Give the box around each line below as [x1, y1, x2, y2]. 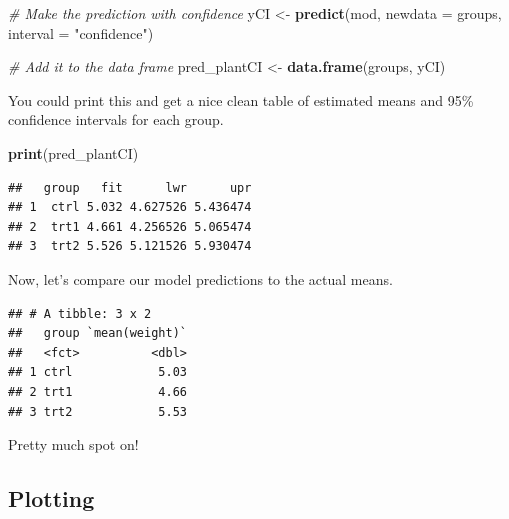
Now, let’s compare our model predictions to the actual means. [8, 268, 393, 289]
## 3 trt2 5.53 [8, 404, 187, 419]
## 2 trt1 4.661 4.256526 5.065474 [8, 219, 252, 234]
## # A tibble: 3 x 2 [8, 306, 152, 321]
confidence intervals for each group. [8, 109, 224, 130]
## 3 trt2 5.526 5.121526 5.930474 [8, 239, 252, 254]
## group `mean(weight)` [8, 326, 187, 341]
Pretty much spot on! [8, 434, 139, 455]
